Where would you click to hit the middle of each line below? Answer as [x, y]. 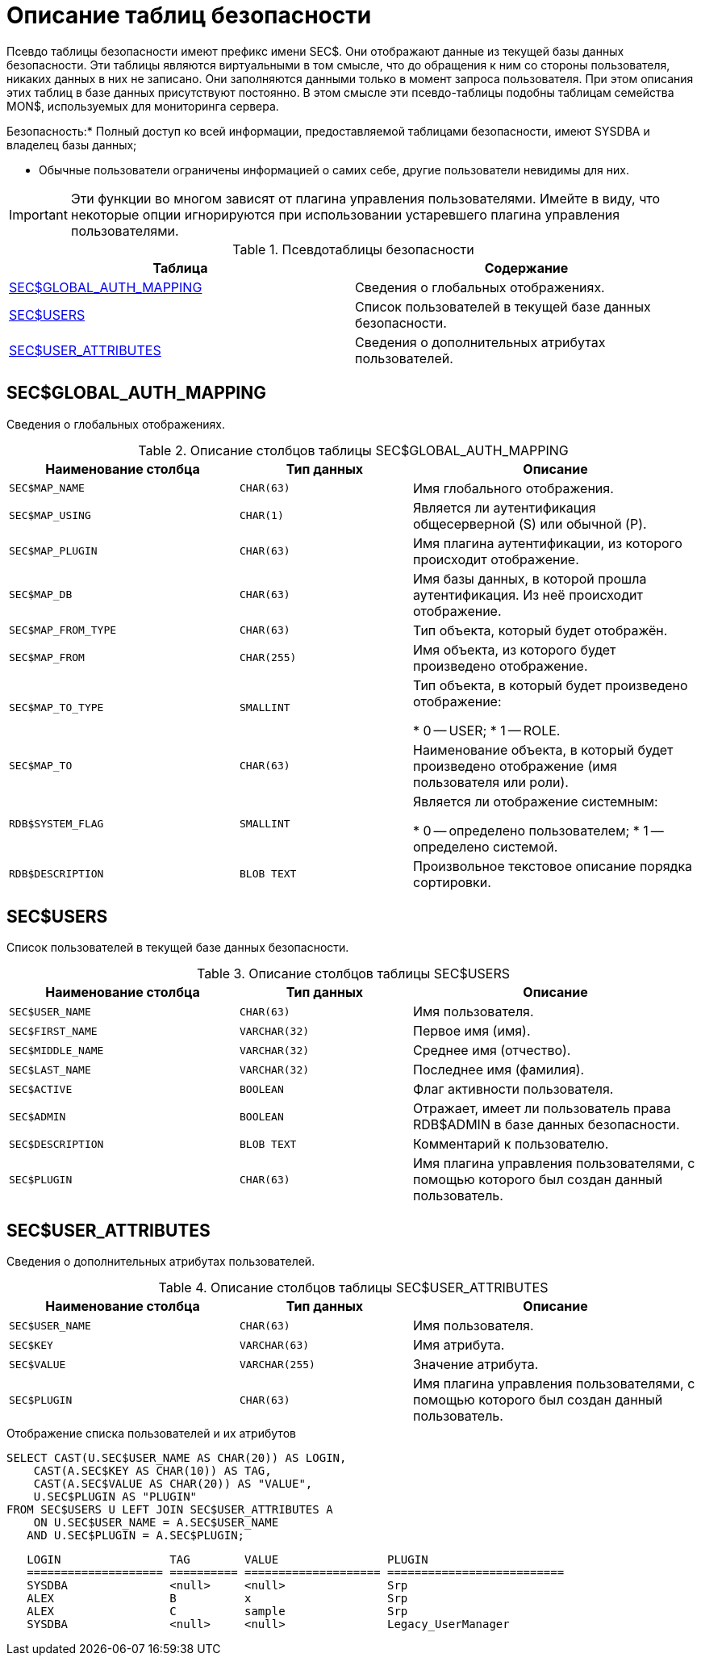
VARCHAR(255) [277, 1364]
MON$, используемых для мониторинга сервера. [143, 106]
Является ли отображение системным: [535, 801]
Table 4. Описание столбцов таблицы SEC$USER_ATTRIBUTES [353, 1288]
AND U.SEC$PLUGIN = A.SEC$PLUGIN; [136, 1536]
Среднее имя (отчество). [492, 1051]
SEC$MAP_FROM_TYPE [63, 630]
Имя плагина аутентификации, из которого [547, 543]
